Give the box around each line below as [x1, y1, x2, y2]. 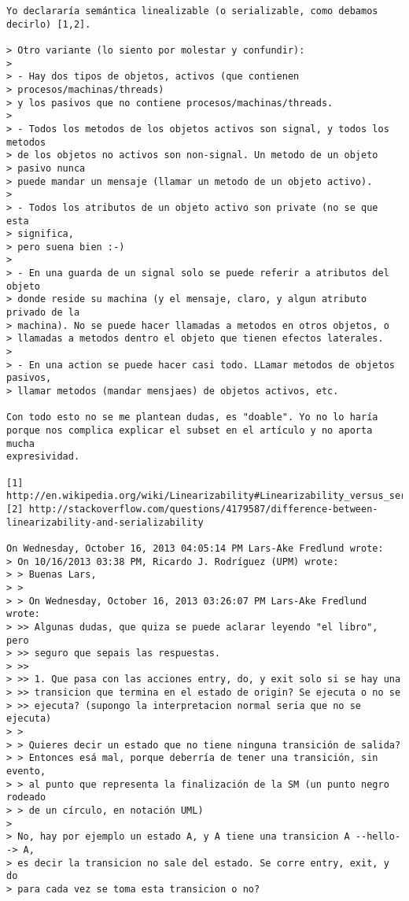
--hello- [355, 831, 401, 843]
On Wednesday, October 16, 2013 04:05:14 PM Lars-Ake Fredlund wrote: [6, 542, 384, 554]
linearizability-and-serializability [6, 516, 204, 528]
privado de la [6, 307, 80, 319]
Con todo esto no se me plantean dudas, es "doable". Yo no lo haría [6, 412, 378, 423]
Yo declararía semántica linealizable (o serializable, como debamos [6, 6, 378, 17]
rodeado [6, 792, 46, 803]
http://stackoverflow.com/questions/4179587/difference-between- [28, 503, 378, 515]
